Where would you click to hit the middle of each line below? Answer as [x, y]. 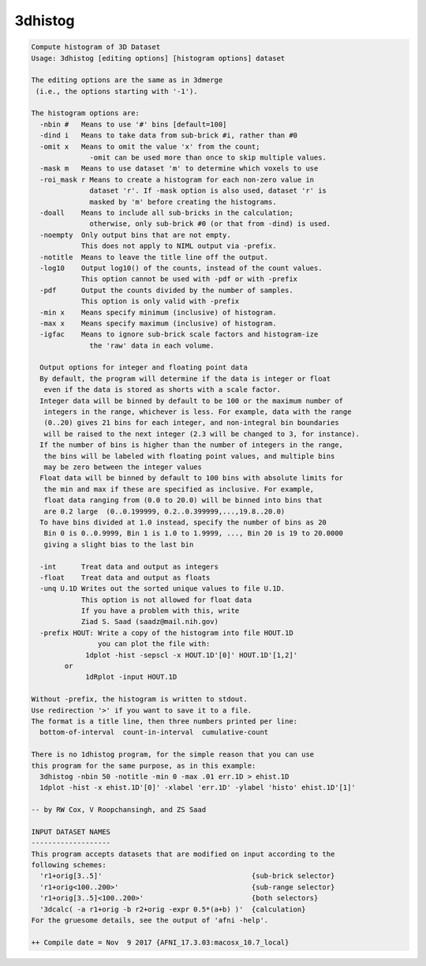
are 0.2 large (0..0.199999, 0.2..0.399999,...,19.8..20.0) [164, 511]
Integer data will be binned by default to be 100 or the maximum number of [191, 400]
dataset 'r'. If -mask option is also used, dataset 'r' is [208, 191]
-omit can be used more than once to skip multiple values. [208, 158]
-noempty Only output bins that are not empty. [136, 235]
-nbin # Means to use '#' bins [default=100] [133, 124]
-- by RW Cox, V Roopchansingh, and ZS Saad [119, 810]
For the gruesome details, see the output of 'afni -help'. [150, 920]
